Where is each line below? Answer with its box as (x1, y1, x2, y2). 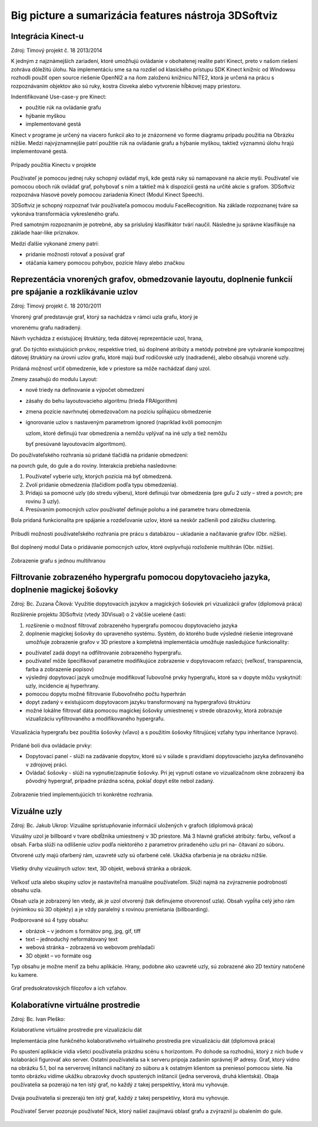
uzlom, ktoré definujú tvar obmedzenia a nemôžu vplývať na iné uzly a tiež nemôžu (25, 429, 227, 437)
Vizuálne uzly (11, 806, 62, 816)
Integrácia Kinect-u (11, 31, 84, 41)
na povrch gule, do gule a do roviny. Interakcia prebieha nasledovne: (11, 462, 177, 470)
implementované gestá (25, 121, 81, 128)
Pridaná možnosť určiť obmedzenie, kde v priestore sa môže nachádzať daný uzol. (11, 365, 211, 372)
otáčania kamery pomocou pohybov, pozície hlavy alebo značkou (25, 259, 185, 266)
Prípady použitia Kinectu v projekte (11, 161, 97, 168)
